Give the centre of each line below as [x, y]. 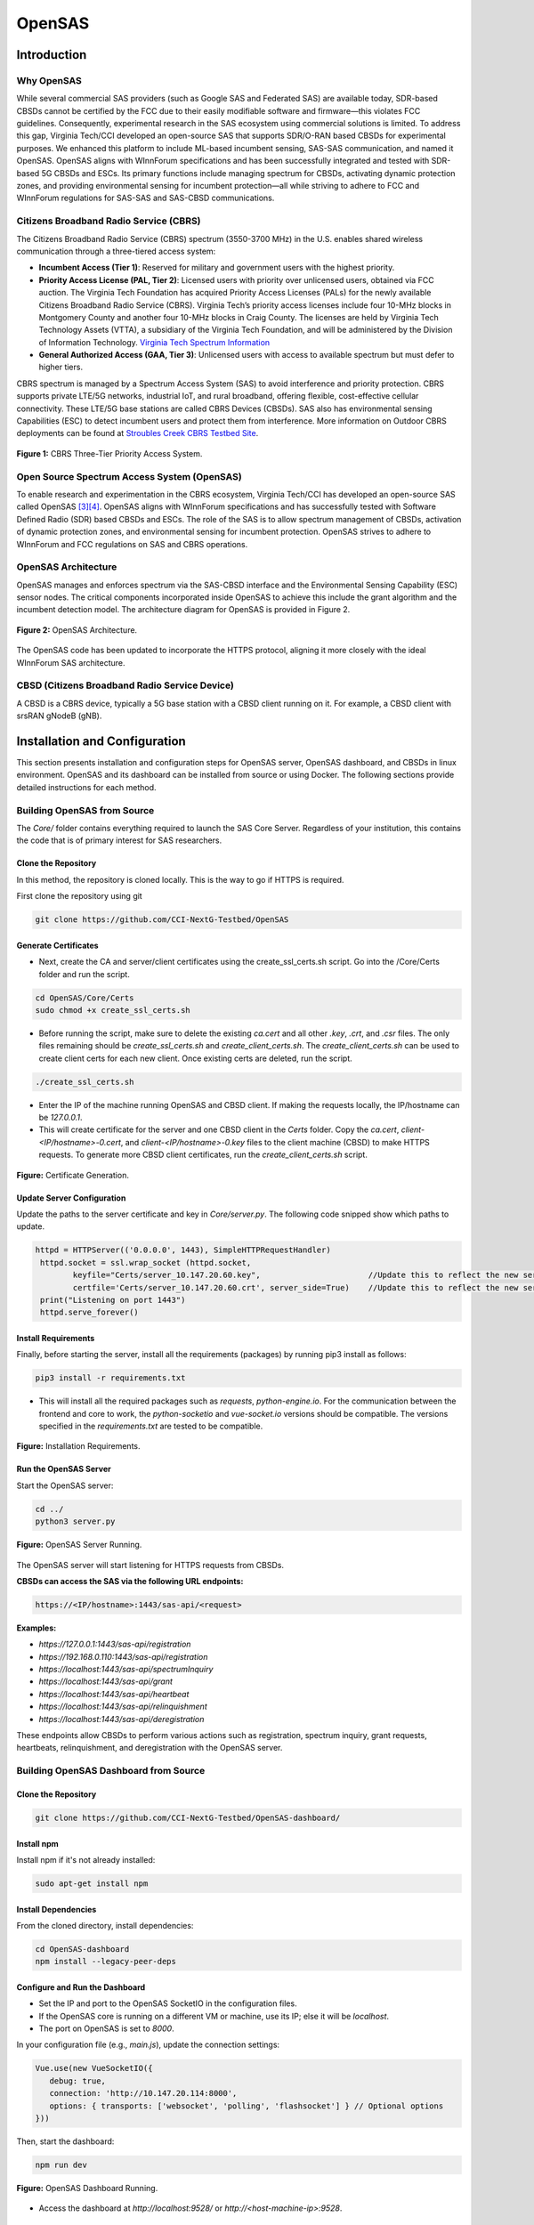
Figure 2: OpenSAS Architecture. [77, 630]
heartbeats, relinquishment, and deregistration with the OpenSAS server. [150, 1748]
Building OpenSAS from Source [85, 810]
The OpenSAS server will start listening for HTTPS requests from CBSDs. [150, 1565]
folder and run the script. [85, 974]
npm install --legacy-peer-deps [106, 1962]
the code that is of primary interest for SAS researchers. [119, 840]
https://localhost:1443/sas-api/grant [106, 1681]
